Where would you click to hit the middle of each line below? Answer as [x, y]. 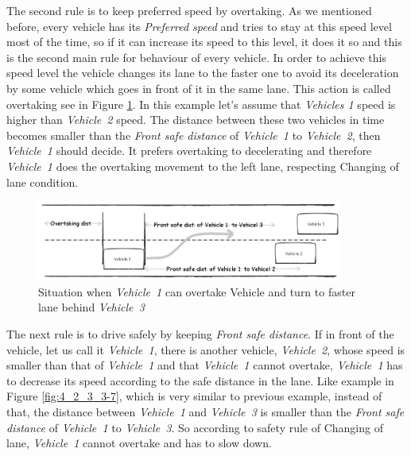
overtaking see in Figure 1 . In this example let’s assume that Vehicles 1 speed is [201, 104]
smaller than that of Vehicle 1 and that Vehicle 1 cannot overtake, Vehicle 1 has [205, 365]
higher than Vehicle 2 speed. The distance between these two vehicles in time [196, 120]
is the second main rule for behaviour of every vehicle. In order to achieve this [197, 57]
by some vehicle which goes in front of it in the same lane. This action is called [199, 88]
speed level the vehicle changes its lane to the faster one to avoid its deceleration [203, 73]
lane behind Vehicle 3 [91, 307]
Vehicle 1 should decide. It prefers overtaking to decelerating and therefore [189, 151]
